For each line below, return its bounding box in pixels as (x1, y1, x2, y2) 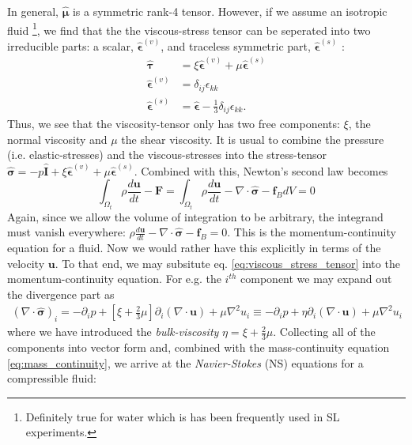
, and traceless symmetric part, (161, 37, 311, 54)
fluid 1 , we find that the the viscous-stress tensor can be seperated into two (7, 19, 371, 38)
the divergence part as (7, 285, 115, 302)
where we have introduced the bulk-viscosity (7, 323, 219, 340)
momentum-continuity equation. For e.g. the (7, 270, 221, 287)
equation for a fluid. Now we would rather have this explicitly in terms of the (7, 239, 381, 255)
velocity (7, 255, 45, 271)
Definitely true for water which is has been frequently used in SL (25, 408, 340, 424)
